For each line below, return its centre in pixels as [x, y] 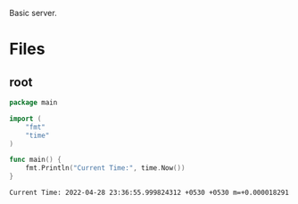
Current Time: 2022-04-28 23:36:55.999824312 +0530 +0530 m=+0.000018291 [149, 192]
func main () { [36, 160]
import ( [25, 119]
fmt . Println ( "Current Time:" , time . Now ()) [105, 168]
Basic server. [33, 13]
